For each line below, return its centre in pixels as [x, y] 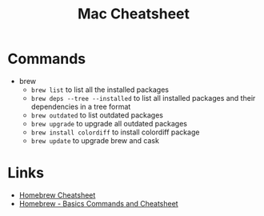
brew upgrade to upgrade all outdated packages [109, 123]
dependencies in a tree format [81, 106]
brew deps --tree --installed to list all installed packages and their [143, 98]
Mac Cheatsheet [134, 14]
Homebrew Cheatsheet [57, 195]
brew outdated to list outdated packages [97, 115]
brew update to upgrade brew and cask [95, 140]
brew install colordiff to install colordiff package [115, 132]
